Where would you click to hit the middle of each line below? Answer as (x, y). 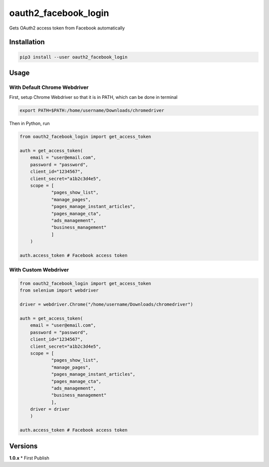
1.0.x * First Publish (29, 458)
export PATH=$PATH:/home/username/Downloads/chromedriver (92, 111)
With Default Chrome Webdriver (49, 87)
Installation (27, 42)
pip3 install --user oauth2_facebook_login (74, 57)
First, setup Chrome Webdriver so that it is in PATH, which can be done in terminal (93, 97)
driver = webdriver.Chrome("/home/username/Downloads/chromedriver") (106, 305)
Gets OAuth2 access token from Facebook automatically (67, 28)
